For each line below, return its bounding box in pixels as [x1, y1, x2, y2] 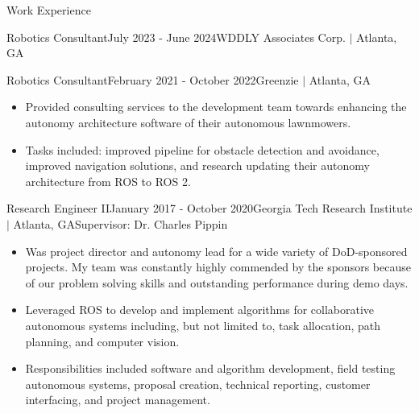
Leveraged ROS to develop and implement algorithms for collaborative [25, 301, 375, 318]
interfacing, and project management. [25, 391, 210, 408]
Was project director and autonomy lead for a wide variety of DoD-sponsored [25, 242, 408, 259]
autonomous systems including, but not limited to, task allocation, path [25, 316, 381, 333]
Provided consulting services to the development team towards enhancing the [25, 98, 407, 115]
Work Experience [6, 2, 91, 18]
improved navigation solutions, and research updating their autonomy [25, 157, 370, 174]
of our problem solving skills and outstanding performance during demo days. [25, 274, 409, 291]
